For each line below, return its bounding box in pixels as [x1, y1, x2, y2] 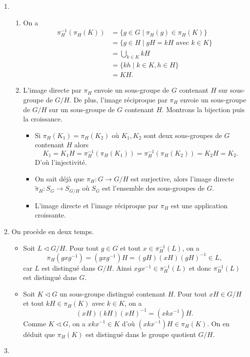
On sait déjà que [35, 173, 84, 183]
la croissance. [23, 114, 62, 124]
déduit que [23, 329, 55, 339]
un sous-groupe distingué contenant [60, 288, 166, 298]
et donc [189, 262, 211, 273]
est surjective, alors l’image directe [130, 173, 234, 183]
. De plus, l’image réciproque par [69, 94, 167, 104]
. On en [207, 318, 230, 328]
